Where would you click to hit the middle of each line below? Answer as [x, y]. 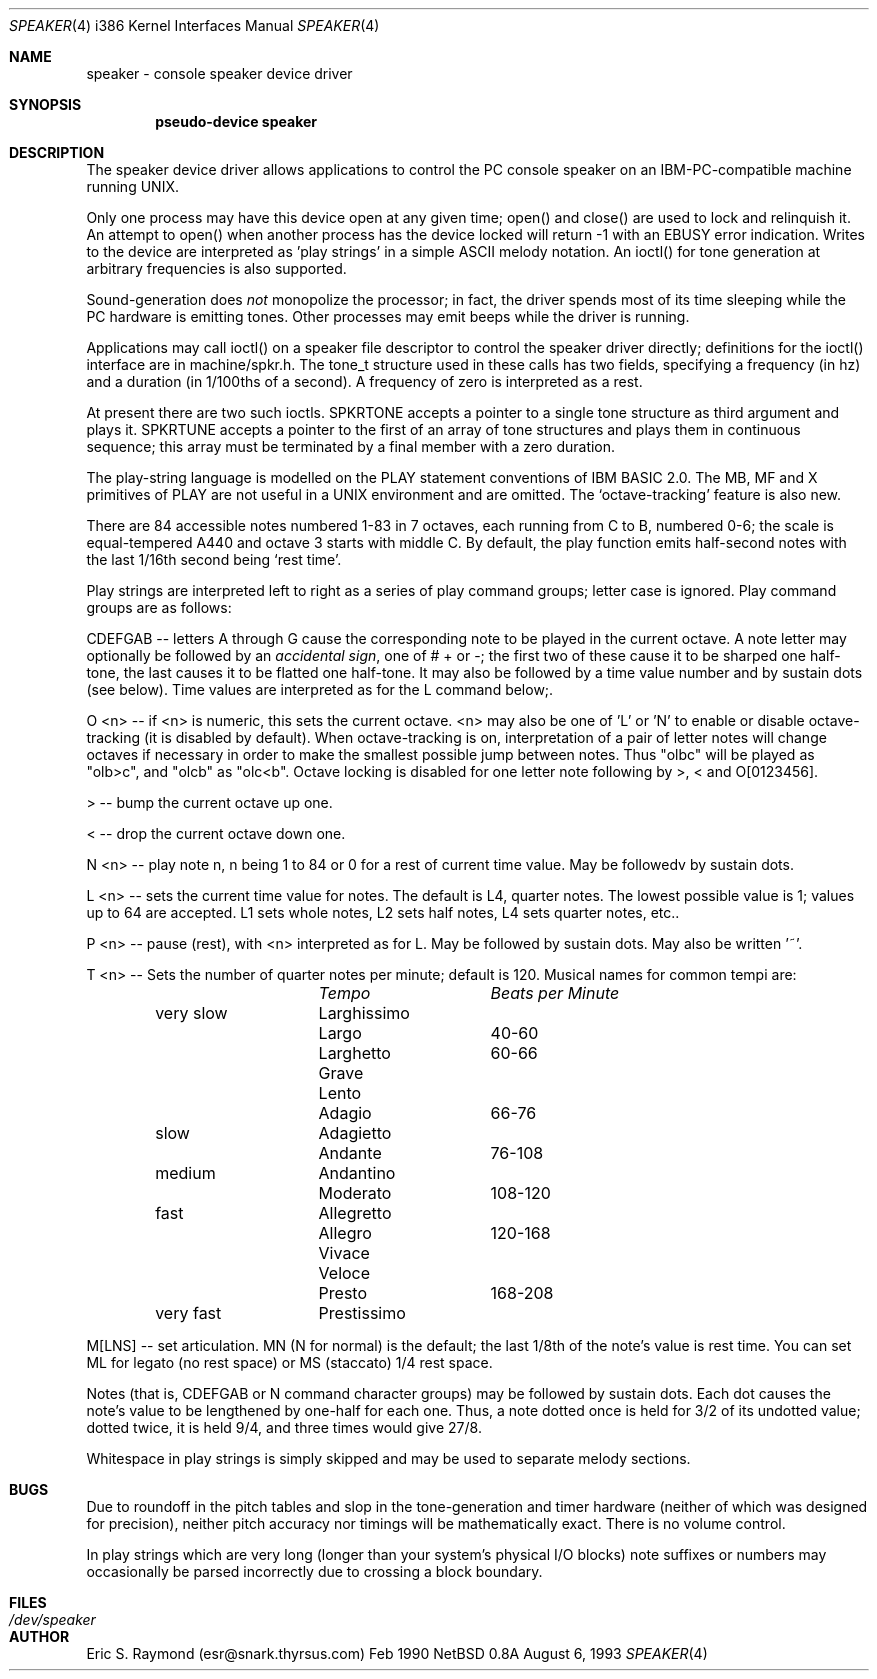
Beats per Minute [555, 993]
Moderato [355, 1193]
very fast [188, 1313]
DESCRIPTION [57, 152]
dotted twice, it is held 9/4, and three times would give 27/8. [284, 1427]
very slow [191, 1013]
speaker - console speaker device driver [219, 73]
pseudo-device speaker [236, 121]
